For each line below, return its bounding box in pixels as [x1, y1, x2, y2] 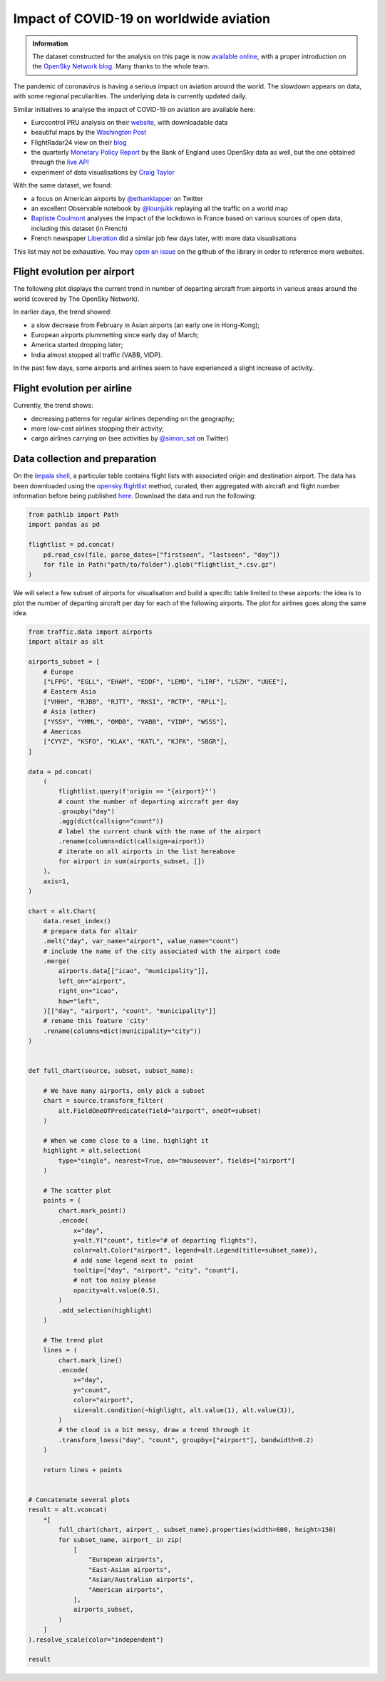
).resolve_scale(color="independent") [28, 1635, 164, 1643]
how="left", [58, 997, 100, 1005]
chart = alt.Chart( [28, 908, 96, 915]
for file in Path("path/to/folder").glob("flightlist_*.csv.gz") [43, 560, 277, 568]
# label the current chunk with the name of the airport [58, 827, 262, 836]
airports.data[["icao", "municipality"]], [58, 967, 210, 975]
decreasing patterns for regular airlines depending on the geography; [31, 414, 235, 423]
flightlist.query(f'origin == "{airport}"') [58, 788, 217, 796]
